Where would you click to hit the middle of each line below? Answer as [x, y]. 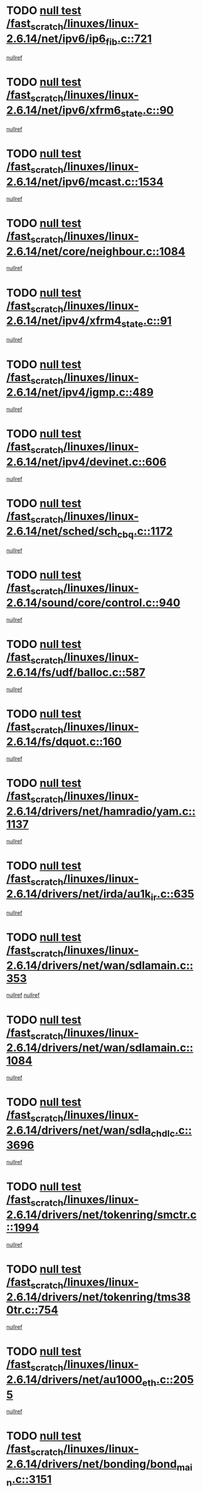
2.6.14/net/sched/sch [62, 531]
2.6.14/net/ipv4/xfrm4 [64, 321]
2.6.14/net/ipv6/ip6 [56, 39]
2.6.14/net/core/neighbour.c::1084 [96, 251]
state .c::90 [147, 111]
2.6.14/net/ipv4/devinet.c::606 [87, 462]
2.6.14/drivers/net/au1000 [74, 1379]
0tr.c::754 [33, 1310]
